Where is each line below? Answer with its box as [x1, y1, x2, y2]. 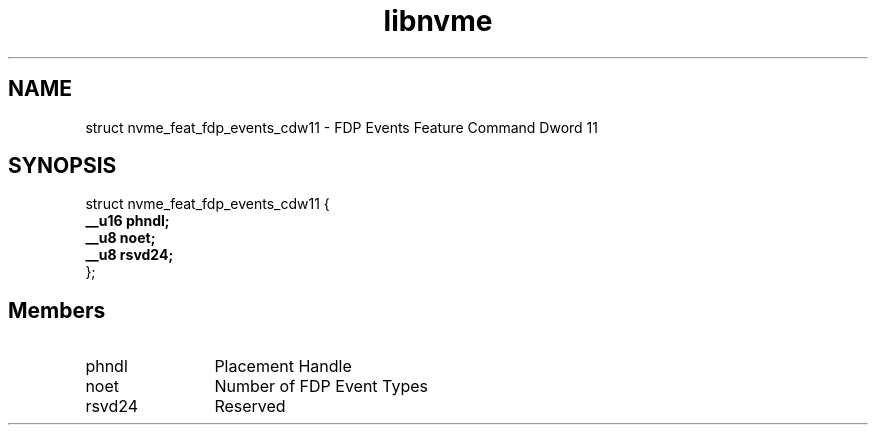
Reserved [214, 396, 286, 417]
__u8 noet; [85, 229, 156, 247]
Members [8, 297, 106, 323]
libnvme [383, 4, 493, 38]
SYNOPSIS [8, 153, 117, 179]
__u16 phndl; [85, 212, 170, 230]
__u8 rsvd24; [85, 246, 174, 264]
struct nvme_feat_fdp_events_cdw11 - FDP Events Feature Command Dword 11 [85, 118, 598, 136]
